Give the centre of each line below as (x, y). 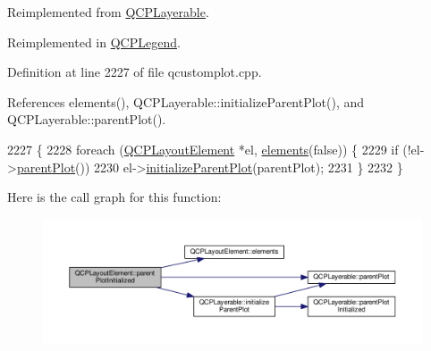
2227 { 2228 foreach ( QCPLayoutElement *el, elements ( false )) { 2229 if (203, 149)
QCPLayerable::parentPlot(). (87, 119)
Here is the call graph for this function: (114, 197)
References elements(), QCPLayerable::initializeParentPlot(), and (186, 101)
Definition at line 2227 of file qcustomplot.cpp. (135, 72)
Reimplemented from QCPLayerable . (108, 12)
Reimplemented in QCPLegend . (94, 42)
